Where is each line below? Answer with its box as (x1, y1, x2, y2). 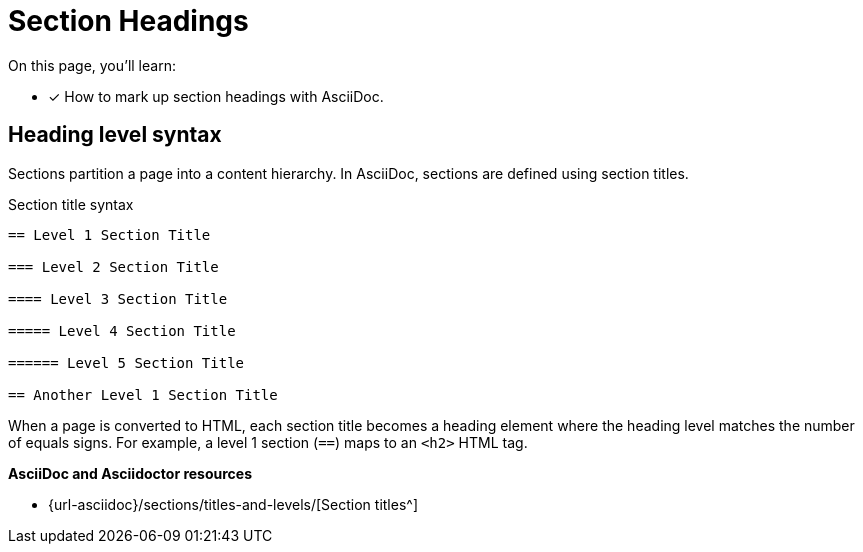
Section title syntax (8, 195, 134, 213)
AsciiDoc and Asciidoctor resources (8, 464, 253, 482)
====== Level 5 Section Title (8, 354, 245, 371)
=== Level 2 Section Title (8, 258, 219, 275)
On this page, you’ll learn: (8, 56, 176, 74)
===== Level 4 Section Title (8, 322, 236, 339)
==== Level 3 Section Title (8, 290, 228, 307)
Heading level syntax (8, 122, 222, 148)
